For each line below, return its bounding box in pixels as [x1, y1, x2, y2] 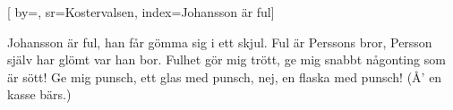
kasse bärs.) [7, 85, 72, 104]
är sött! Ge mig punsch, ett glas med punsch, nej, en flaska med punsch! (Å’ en [7, 67, 442, 86]
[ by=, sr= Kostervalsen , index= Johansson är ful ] [7, 3, 275, 21]
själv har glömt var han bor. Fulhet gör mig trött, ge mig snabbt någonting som [7, 50, 446, 69]
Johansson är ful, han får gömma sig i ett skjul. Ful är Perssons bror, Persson [7, 32, 432, 51]
